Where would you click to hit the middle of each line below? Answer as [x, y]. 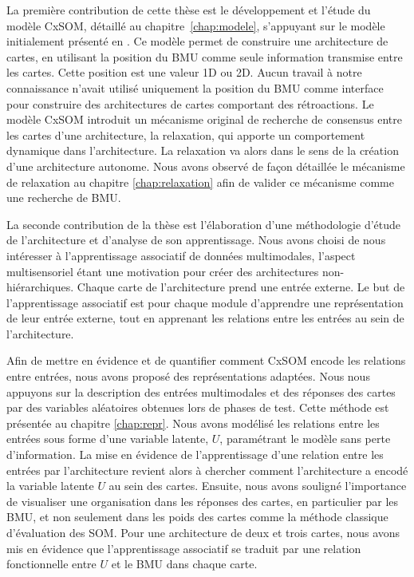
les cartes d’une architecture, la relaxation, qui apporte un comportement [186, 134]
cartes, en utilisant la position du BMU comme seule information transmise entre [205, 56]
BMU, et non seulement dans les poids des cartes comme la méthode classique [197, 517]
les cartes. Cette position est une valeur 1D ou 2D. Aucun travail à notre [184, 72]
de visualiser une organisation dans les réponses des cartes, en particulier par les [203, 501]
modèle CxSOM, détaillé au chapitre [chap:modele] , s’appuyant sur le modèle [196, 25]
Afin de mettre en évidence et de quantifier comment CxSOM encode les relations [206, 360]
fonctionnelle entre [51, 564]
